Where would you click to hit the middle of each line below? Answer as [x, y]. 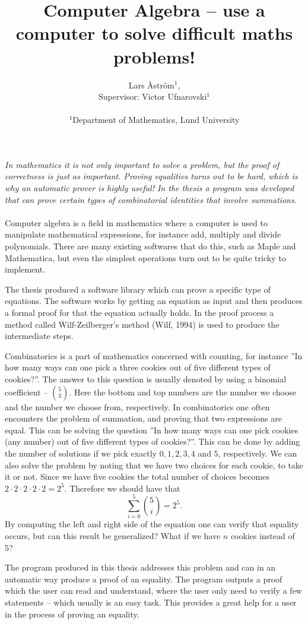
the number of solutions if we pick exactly [81, 453]
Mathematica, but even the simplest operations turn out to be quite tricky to [145, 257]
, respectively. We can [258, 453]
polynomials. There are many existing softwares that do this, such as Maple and [150, 246]
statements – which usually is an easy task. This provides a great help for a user [151, 602]
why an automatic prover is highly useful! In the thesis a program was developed [150, 188]
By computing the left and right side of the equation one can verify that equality [152, 524]
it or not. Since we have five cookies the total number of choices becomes [137, 476]
